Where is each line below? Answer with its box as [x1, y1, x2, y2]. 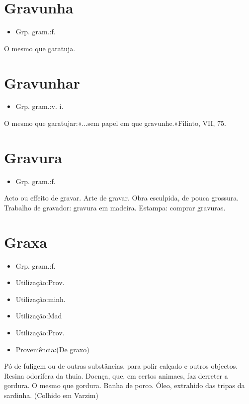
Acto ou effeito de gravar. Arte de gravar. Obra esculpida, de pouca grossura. [4, 193, 239, 203]
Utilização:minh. [15, 294, 66, 304]
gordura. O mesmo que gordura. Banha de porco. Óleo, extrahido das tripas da [4, 380, 245, 391]
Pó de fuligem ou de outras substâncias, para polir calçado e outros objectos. [4, 361, 238, 371]
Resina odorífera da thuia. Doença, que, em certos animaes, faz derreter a [4, 370, 228, 381]
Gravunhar [4, 72, 80, 93]
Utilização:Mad [15, 310, 62, 321]
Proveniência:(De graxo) [15, 344, 89, 354]
